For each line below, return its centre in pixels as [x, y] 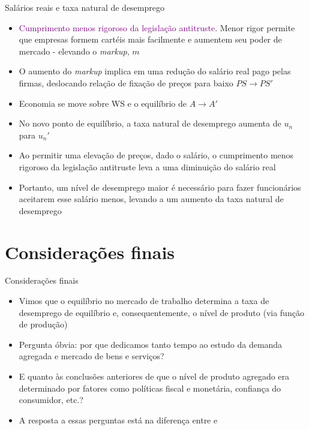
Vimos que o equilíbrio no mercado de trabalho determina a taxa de [144, 301]
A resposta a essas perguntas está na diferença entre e [118, 420]
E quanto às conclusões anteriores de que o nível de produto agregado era [154, 376]
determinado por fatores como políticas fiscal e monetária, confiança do [150, 388]
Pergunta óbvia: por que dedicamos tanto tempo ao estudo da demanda [151, 344]
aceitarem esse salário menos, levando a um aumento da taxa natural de [151, 199]
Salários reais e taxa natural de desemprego [85, 7]
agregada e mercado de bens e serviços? [91, 356]
